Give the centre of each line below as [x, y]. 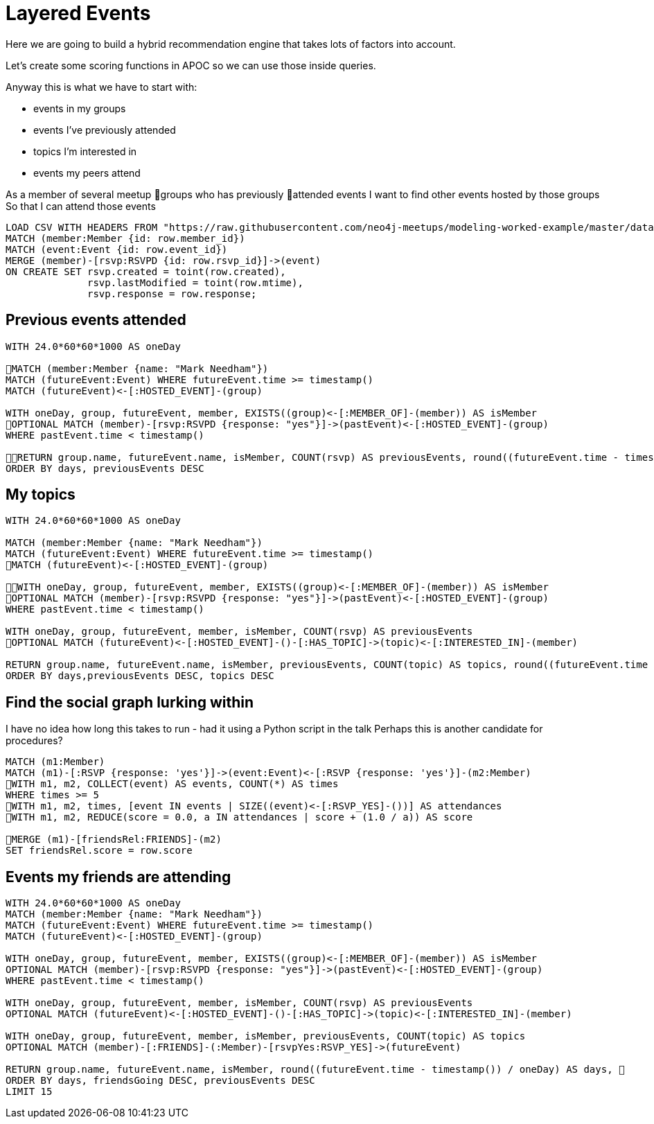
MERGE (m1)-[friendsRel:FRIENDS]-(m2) [116, 840]
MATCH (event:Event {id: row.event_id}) [117, 249]
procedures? [34, 741]
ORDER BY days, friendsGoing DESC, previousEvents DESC [160, 1081]
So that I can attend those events [81, 206]
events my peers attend [87, 173]
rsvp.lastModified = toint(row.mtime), [195, 282]
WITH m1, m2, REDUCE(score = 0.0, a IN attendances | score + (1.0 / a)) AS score [242, 817]
